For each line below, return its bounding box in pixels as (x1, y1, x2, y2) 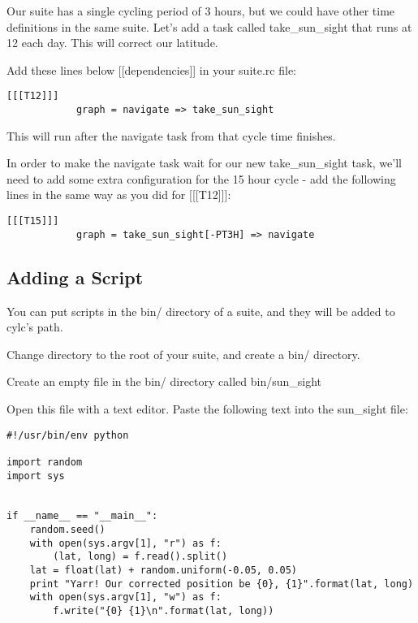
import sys (6, 469, 65, 482)
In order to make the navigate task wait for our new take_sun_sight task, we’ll (6, 154, 402, 171)
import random (6, 456, 83, 468)
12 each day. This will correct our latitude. (6, 34, 218, 51)
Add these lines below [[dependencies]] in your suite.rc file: (6, 61, 296, 78)
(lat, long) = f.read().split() (53, 551, 228, 563)
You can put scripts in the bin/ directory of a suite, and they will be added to (6, 302, 395, 319)
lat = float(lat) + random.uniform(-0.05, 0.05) (29, 565, 297, 577)
